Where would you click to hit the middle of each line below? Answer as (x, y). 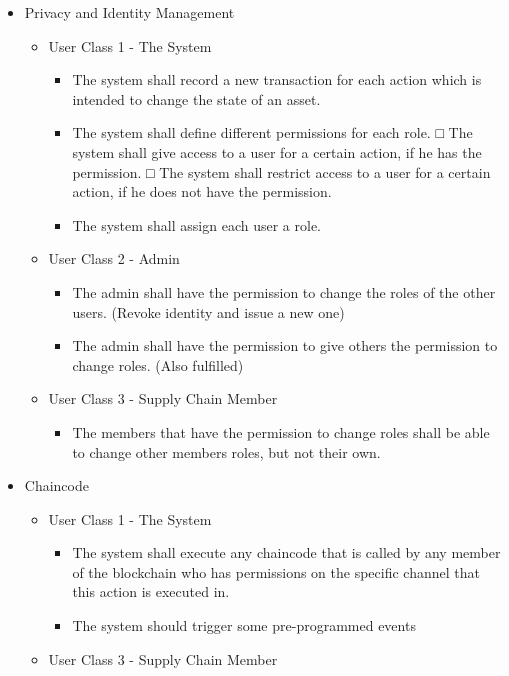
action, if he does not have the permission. (202, 191)
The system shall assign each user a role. (196, 224)
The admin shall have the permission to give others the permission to (285, 345)
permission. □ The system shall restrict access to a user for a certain (281, 171)
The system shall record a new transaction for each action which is (277, 79)
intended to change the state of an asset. (196, 98)
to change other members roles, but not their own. (226, 451)
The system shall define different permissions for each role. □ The (272, 132)
